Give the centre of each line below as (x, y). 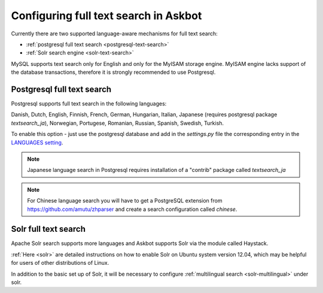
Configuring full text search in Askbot (106, 16)
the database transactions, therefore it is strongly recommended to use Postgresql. (113, 73)
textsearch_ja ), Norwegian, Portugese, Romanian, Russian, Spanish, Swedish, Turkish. (118, 123)
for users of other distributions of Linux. (60, 263)
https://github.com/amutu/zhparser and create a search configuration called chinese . (132, 209)
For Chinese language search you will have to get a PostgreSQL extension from (125, 201)
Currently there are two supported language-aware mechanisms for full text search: (114, 34)
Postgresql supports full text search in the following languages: (89, 104)
